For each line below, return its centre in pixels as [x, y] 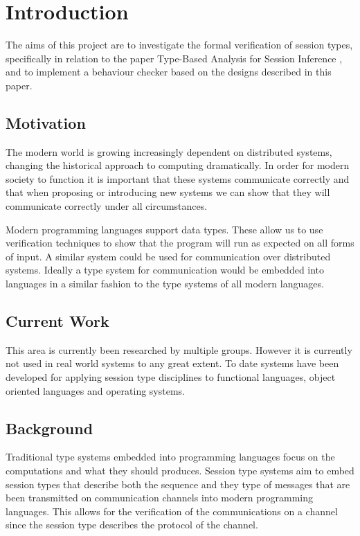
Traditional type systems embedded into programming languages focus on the [170, 457]
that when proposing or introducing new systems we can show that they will [168, 192]
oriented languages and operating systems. [95, 390]
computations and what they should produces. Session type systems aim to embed [180, 471]
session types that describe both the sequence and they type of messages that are [178, 484]
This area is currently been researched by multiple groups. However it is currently [179, 349]
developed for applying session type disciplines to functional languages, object [171, 377]
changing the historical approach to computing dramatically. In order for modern [178, 165]
